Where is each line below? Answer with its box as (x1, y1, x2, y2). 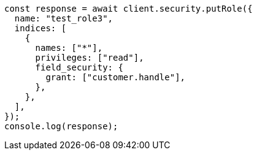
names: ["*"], (35, 43, 103, 53)
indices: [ (14, 23, 67, 33)
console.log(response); (4, 121, 118, 131)
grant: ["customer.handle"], (45, 72, 186, 82)
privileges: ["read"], (35, 53, 144, 62)
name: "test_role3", (14, 13, 113, 23)
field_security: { (35, 62, 123, 72)
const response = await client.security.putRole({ (4, 4, 253, 13)
